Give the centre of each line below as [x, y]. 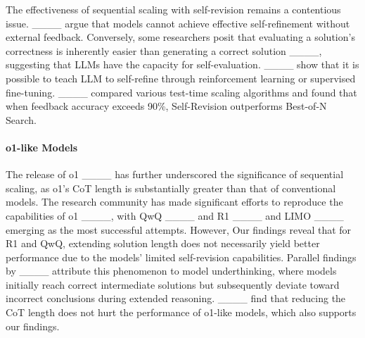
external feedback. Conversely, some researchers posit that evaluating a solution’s [180, 37]
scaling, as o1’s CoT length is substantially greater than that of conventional [171, 188]
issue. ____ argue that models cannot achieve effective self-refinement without [178, 23]
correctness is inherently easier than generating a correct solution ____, [164, 50]
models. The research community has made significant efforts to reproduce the [174, 202]
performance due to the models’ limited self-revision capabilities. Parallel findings [181, 257]
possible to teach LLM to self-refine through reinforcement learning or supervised [181, 78]
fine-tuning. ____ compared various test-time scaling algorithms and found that [181, 92]
